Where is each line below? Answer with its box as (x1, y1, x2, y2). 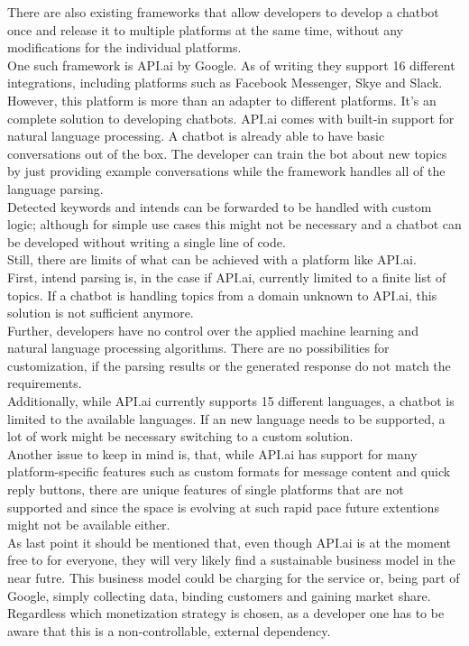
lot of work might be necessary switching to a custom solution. (7, 427, 354, 446)
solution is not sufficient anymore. (7, 303, 194, 322)
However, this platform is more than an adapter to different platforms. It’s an (7, 90, 437, 109)
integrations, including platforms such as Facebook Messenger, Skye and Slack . (7, 73, 443, 92)
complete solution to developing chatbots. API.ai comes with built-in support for (7, 108, 455, 127)
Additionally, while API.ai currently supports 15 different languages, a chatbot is (7, 392, 455, 411)
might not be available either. (7, 515, 170, 534)
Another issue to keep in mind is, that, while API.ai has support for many (7, 444, 418, 463)
